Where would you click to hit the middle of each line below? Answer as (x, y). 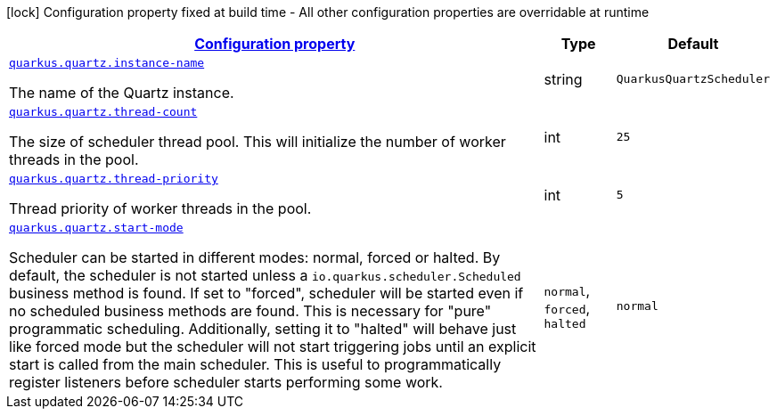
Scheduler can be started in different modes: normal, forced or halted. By (255, 257)
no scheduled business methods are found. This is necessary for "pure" (250, 311)
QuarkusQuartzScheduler (693, 79)
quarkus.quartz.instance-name (107, 63)
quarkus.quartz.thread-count (103, 112)
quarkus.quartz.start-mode (96, 228)
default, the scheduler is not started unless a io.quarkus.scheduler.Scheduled (265, 275)
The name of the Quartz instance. (122, 93)
